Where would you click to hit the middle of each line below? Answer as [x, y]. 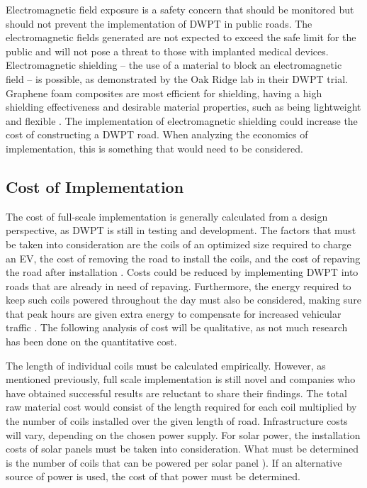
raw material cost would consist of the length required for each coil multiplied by [181, 407]
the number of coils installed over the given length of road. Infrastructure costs [177, 421]
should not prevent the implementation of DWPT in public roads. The [159, 23]
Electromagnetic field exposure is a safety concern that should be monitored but [180, 9]
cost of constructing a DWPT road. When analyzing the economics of [157, 134]
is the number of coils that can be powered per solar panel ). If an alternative [174, 462]
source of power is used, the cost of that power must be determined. [153, 476]
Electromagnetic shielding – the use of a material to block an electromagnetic [174, 65]
